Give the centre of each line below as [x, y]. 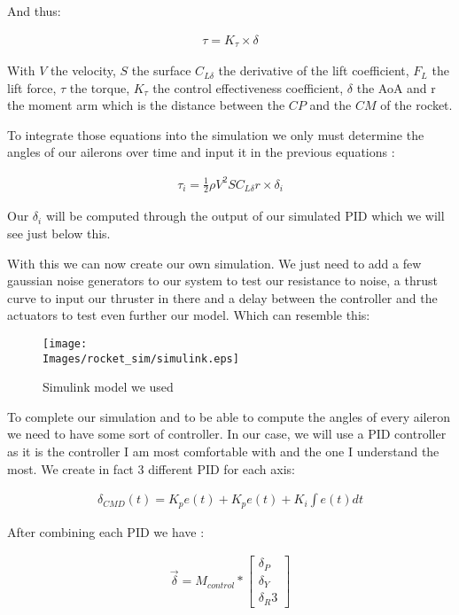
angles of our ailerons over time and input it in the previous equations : [201, 152]
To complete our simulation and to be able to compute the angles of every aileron [229, 416]
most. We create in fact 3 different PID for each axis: [151, 468]
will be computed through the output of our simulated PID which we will [245, 216]
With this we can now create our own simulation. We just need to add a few [214, 263]
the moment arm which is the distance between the [146, 105]
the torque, [100, 87]
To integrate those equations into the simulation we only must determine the [216, 134]
